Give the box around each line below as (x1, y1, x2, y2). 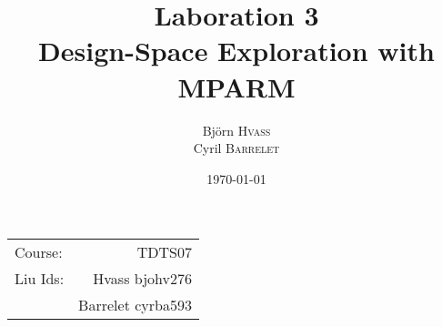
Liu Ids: (15, 268, 65, 290)
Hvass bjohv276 (93, 268, 192, 290)
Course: (15, 241, 63, 263)
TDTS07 (136, 241, 192, 263)
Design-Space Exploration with (38, 32, 435, 69)
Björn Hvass (202, 120, 271, 139)
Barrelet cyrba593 (78, 294, 192, 316)
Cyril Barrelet (193, 138, 280, 158)
